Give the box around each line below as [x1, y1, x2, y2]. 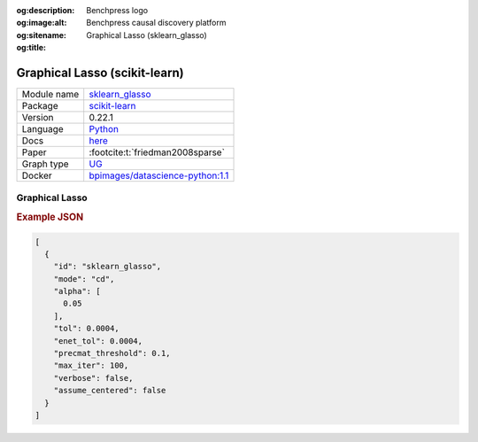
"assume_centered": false [53, 385, 166, 396]
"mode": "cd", [53, 274, 115, 283]
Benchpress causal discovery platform [86, 18, 227, 28]
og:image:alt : [16, 18, 67, 28]
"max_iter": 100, [53, 361, 129, 371]
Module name [21, 89, 80, 101]
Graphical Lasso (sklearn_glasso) [86, 29, 207, 40]
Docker [21, 169, 52, 182]
